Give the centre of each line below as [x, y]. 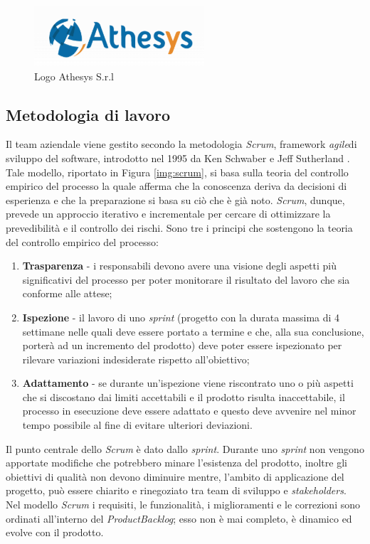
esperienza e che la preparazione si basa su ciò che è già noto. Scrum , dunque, [175, 199]
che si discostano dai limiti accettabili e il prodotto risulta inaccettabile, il [184, 396]
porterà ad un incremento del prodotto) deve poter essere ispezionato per [182, 345]
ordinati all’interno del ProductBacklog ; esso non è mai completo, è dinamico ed [179, 518]
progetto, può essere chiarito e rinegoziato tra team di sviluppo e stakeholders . [176, 490]
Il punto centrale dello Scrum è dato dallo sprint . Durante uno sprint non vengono [185, 448]
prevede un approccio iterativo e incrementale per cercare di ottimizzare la [168, 214]
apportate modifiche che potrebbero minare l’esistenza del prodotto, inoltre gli [176, 463]
